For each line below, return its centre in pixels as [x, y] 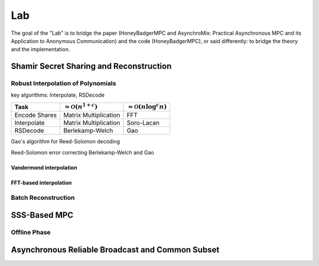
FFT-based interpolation [41, 182]
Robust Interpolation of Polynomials [64, 84]
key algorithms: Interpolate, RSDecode [58, 95]
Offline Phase [31, 232]
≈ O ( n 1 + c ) [81, 106]
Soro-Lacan [143, 123]
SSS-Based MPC [42, 215]
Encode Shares [36, 115]
